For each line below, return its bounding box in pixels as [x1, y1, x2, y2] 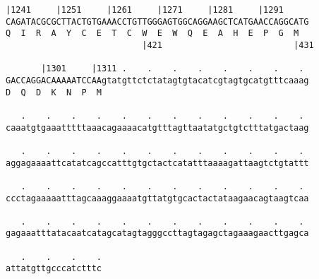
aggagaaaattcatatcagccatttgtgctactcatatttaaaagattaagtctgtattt [6, 158, 309, 168]
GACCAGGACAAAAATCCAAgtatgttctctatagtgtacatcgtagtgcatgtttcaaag [6, 75, 309, 85]
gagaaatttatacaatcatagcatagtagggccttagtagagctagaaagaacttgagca [6, 228, 309, 239]
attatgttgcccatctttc [6, 263, 102, 274]
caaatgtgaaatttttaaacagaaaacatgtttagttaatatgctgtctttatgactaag [6, 122, 309, 133]
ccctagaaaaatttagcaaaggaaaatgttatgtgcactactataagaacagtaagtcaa [6, 193, 309, 203]
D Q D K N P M [6, 87, 102, 97]
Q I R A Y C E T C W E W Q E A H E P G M [6, 28, 299, 39]
